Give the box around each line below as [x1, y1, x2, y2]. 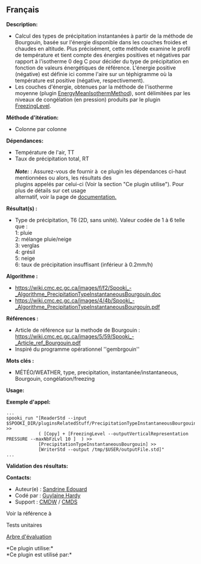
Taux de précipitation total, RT [14, 155, 90, 162]
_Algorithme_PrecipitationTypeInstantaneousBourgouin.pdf [14, 303, 160, 310]
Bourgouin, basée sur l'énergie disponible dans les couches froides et [14, 38, 187, 46]
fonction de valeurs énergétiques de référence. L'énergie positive [14, 64, 176, 71]
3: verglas [14, 242, 40, 249]
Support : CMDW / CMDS [14, 498, 78, 505]
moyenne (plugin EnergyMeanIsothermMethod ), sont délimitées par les [14, 89, 191, 96]
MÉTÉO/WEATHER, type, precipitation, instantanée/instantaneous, [14, 368, 178, 376]
